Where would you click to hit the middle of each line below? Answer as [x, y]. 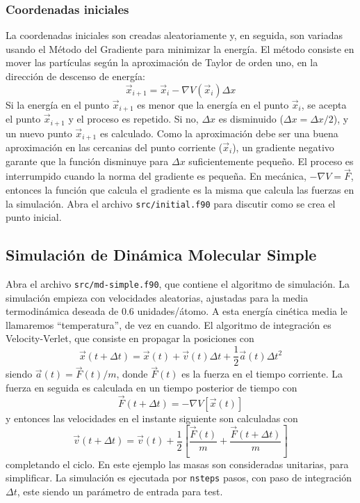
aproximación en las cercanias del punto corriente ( [114, 147]
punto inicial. [34, 217]
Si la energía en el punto [57, 104]
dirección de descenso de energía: [75, 76]
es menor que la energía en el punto [213, 104]
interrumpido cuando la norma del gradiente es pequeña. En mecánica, [156, 176]
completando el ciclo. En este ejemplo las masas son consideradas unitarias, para [177, 464]
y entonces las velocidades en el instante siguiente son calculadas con [152, 418]
